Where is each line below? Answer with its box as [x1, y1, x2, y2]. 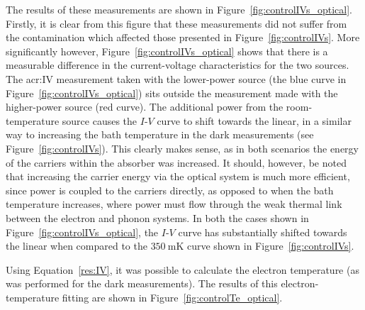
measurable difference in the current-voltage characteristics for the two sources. [6, 57, 349, 72]
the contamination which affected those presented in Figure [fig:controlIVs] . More [6, 30, 360, 45]
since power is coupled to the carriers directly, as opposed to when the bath [6, 182, 334, 197]
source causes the [62, 113, 137, 128]
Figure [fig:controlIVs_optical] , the [6, 224, 159, 239]
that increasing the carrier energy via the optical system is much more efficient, [6, 169, 350, 184]
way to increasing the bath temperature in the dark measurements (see [6, 127, 314, 142]
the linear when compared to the [6, 238, 147, 253]
